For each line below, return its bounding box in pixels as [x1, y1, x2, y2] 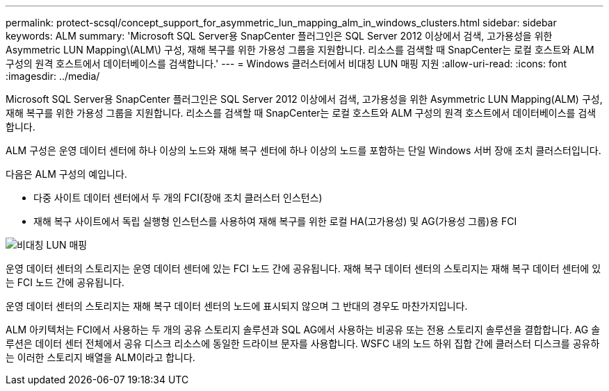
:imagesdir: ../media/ [6, 70, 100, 82]
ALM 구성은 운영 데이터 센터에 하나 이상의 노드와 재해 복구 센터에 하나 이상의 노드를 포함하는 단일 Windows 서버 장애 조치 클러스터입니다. [6, 144, 601, 156]
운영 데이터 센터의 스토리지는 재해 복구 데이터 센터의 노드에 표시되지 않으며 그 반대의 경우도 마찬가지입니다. [6, 300, 468, 312]
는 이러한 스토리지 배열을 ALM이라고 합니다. [6, 351, 195, 363]
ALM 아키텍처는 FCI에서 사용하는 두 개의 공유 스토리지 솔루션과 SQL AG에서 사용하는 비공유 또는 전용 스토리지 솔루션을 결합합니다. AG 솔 [6, 324, 601, 335]
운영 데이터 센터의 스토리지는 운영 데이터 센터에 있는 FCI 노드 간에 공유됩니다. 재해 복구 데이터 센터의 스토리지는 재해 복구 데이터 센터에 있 [6, 263, 601, 274]
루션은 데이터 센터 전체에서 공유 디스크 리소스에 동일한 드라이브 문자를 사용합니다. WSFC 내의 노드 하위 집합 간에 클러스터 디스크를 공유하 [6, 338, 600, 349]
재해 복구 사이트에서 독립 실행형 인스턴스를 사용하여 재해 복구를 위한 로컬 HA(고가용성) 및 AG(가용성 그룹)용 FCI [33, 215, 517, 227]
